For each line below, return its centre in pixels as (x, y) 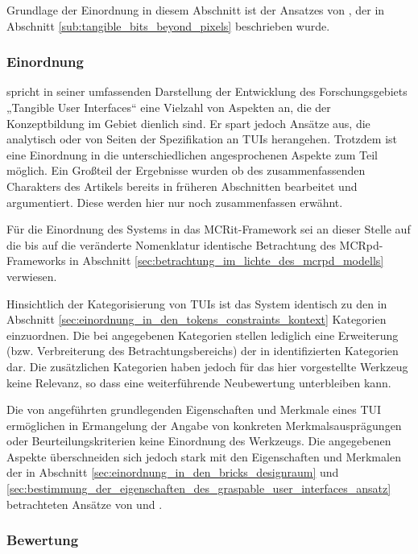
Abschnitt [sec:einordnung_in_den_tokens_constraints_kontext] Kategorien (197, 319)
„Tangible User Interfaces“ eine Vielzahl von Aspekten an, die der (169, 107)
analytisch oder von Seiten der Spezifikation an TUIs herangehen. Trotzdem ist (202, 139)
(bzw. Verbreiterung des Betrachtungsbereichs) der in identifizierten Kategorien (203, 351)
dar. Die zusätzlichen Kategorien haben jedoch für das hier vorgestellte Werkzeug (207, 366)
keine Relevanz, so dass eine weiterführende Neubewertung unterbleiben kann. (199, 382)
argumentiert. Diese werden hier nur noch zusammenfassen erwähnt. (175, 202)
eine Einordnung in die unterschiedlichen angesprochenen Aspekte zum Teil (192, 154)
